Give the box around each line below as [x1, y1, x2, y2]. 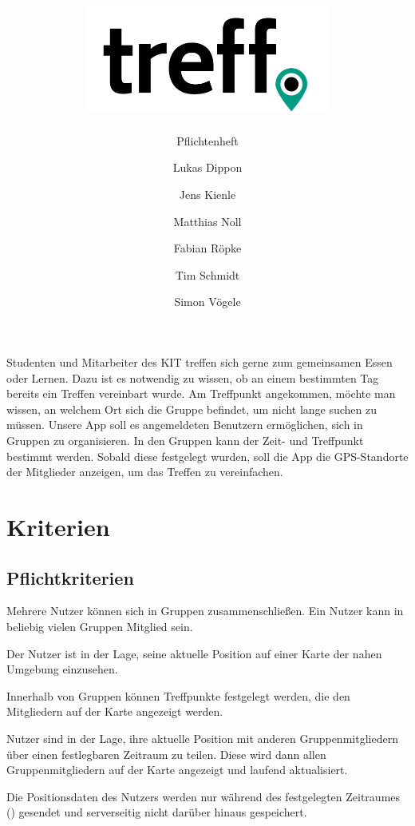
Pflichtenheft [176, 132, 239, 149]
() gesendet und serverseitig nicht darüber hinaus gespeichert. [6, 804, 307, 820]
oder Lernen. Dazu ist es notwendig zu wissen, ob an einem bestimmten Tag [6, 369, 379, 386]
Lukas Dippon [172, 159, 243, 176]
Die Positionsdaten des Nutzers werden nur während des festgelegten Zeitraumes [6, 788, 401, 804]
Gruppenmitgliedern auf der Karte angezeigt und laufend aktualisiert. [6, 761, 348, 778]
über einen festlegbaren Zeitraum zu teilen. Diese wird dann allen [6, 745, 326, 762]
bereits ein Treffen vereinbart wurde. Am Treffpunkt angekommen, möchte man [6, 385, 396, 402]
